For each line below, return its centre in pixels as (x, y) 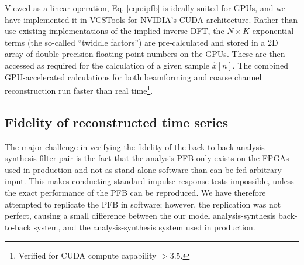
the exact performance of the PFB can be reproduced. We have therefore (135, 192)
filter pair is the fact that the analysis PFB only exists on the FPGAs (164, 158)
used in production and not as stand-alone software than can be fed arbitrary (143, 169)
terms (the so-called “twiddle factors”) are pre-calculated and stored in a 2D (141, 42)
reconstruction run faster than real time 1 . (79, 89)
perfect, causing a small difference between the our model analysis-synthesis (140, 215)
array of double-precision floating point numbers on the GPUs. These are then (145, 54)
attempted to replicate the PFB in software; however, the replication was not (143, 204)
